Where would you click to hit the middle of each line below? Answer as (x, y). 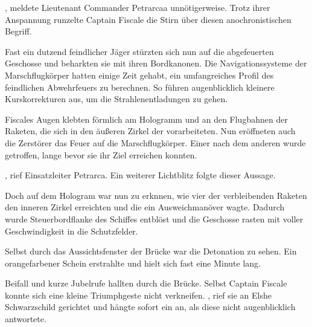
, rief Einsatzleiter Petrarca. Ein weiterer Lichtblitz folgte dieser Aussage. (140, 175)
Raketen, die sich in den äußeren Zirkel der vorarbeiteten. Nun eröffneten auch (150, 131)
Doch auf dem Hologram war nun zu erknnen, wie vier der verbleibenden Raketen (156, 195)
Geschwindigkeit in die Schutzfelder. (72, 231)
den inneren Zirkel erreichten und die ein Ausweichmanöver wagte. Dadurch (145, 207)
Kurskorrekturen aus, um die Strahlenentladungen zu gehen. (116, 99)
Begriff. (18, 31)
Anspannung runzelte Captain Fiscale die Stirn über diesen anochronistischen (148, 19)
